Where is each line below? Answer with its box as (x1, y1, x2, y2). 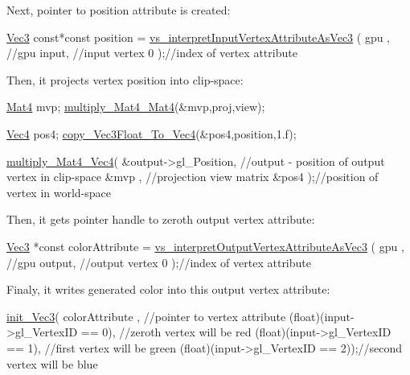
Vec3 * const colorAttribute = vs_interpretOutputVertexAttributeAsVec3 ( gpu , (6, 237, 404, 254)
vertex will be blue (6, 355, 98, 372)
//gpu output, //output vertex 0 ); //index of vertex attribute (6, 253, 311, 270)
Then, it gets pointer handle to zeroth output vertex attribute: (6, 211, 315, 228)
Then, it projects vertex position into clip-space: (6, 71, 244, 88)
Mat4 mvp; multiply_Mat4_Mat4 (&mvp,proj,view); (6, 98, 265, 115)
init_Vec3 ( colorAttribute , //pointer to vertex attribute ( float (6, 307, 316, 324)
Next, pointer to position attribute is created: (6, 2, 231, 18)
